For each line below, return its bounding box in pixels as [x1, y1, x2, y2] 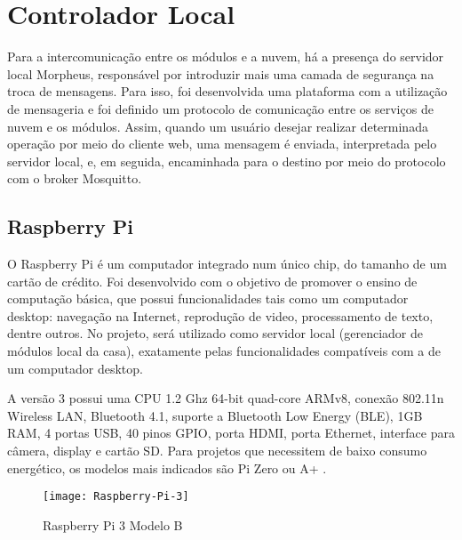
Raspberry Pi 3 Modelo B [43, 515, 183, 534]
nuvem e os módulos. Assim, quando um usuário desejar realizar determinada [7, 117, 428, 135]
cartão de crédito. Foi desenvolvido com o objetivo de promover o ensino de [7, 271, 418, 290]
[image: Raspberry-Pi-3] [43, 490, 189, 504]
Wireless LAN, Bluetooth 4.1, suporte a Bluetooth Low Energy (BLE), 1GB [7, 406, 423, 424]
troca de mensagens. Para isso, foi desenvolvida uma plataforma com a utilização [7, 82, 448, 101]
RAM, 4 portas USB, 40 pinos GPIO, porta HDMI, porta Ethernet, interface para [7, 423, 455, 442]
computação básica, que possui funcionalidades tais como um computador [7, 289, 409, 308]
